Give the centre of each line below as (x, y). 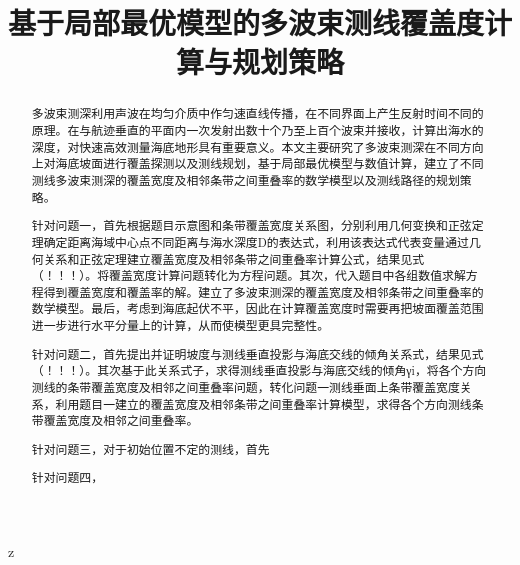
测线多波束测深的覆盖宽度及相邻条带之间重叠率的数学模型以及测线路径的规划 (245, 179)
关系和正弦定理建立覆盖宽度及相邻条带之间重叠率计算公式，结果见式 (234, 258)
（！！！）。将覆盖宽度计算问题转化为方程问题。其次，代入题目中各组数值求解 (248, 275)
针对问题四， (67, 477)
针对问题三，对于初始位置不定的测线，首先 (150, 448)
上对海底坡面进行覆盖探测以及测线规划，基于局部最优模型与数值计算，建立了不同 (257, 163)
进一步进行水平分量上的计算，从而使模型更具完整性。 (180, 325)
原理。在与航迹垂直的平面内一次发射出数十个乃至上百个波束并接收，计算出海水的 (257, 130)
